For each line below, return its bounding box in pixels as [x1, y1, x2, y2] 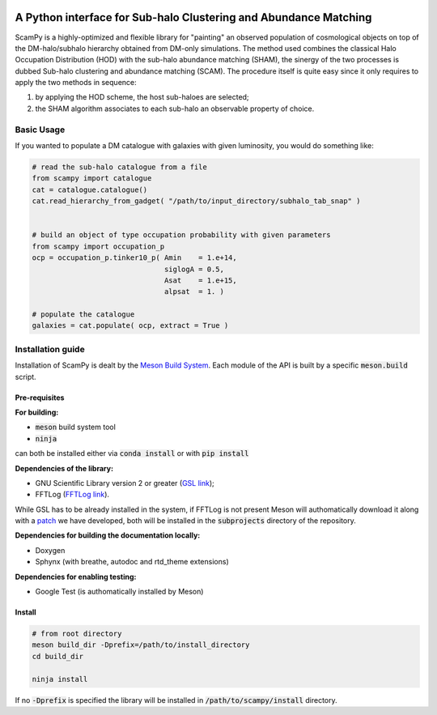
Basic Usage [15, 124, 66, 135]
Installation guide [15, 343, 85, 355]
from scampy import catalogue [32, 174, 152, 183]
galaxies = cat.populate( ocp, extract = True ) [32, 321, 229, 330]
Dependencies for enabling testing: [15, 572, 137, 581]
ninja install [32, 675, 88, 683]
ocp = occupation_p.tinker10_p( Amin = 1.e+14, [32, 253, 238, 262]
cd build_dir [32, 652, 84, 661]
